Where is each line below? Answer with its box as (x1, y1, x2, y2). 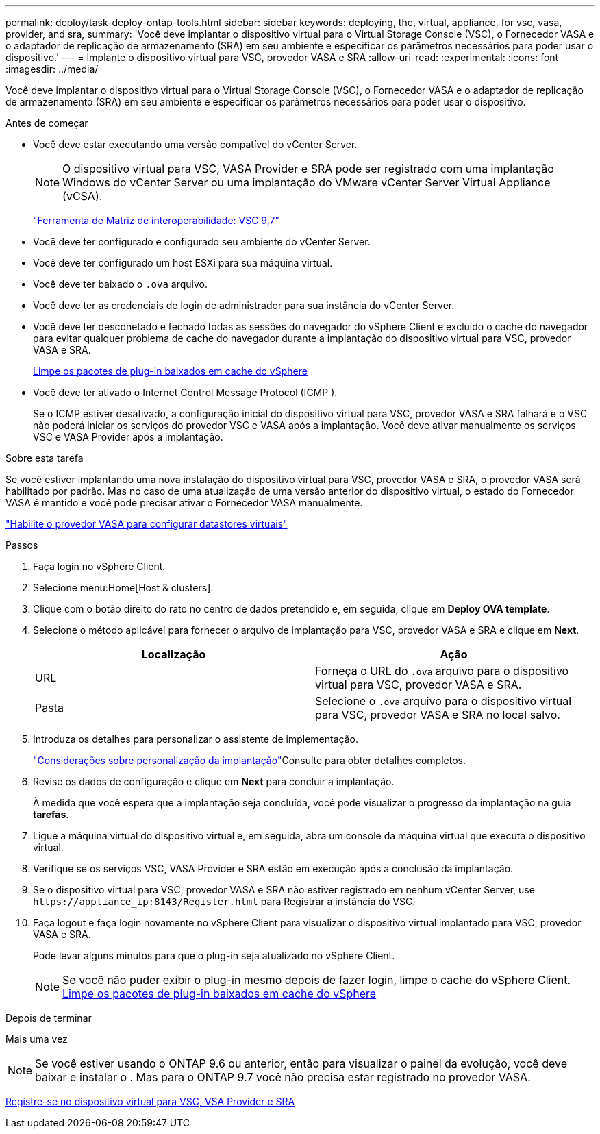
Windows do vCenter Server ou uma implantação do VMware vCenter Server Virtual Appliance (62, 175, 551, 189)
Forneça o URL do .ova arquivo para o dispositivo (315, 664, 569, 678)
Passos (5, 539, 38, 551)
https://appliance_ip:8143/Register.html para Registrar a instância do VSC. (33, 896, 416, 907)
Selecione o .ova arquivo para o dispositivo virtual (315, 694, 572, 708)
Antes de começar (5, 117, 88, 129)
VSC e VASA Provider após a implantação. (33, 431, 223, 443)
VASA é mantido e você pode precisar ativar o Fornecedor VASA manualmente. (5, 497, 363, 508)
